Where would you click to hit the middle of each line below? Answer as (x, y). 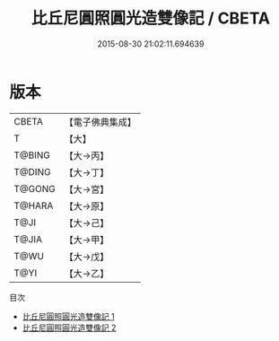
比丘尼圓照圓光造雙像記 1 (68, 316)
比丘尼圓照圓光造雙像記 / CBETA (151, 18)
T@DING (32, 171)
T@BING (32, 155)
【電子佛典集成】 (100, 122)
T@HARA (34, 205)
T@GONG (35, 188)
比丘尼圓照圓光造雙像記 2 (69, 328)
